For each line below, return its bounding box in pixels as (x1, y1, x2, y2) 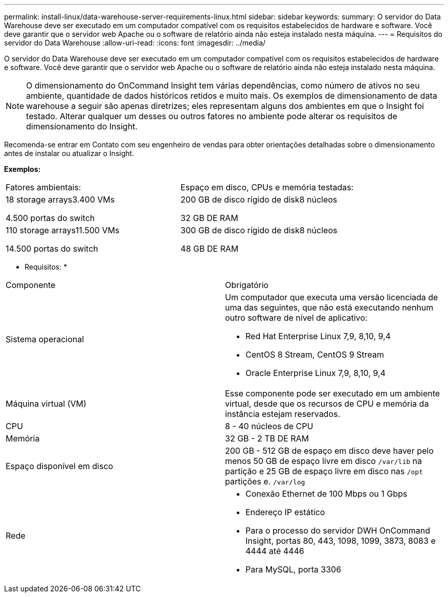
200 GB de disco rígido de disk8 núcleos (181, 194, 338, 205)
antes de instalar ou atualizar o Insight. (4, 149, 135, 158)
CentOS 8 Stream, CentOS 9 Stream (245, 349, 384, 360)
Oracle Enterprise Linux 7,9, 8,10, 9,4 (245, 368, 386, 378)
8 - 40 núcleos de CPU (225, 421, 313, 431)
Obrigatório (225, 280, 269, 290)
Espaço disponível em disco (6, 461, 114, 471)
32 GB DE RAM (181, 213, 238, 223)
